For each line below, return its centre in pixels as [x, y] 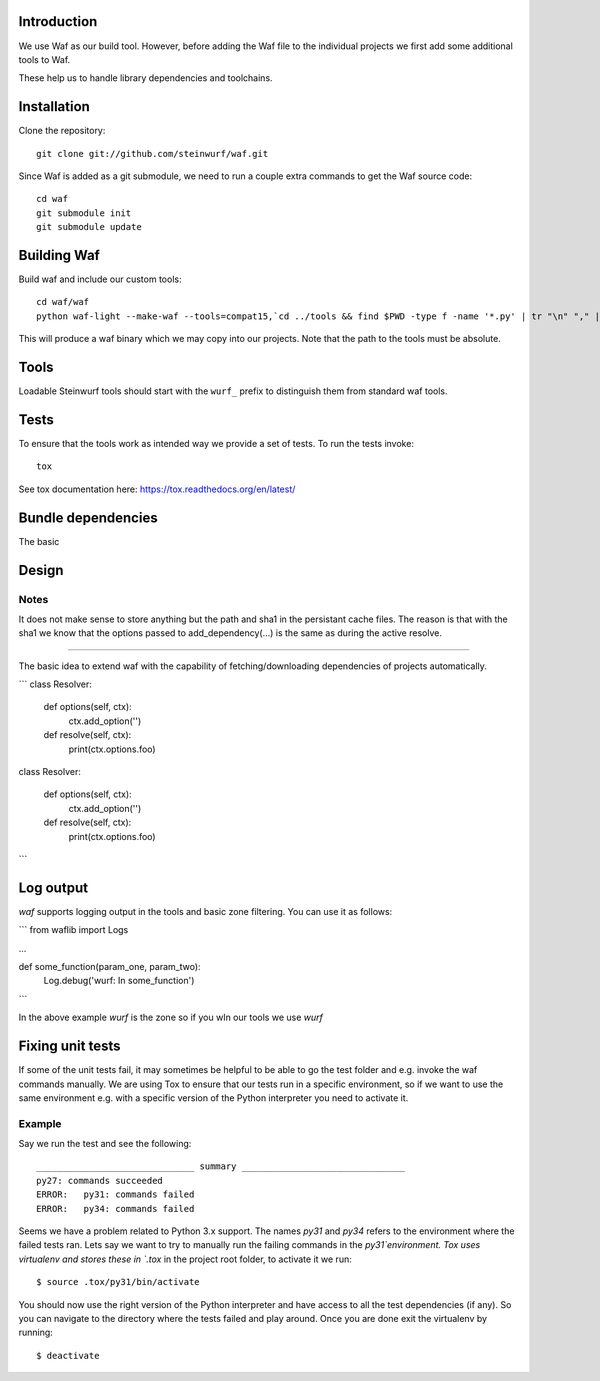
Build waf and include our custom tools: [100, 279]
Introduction [58, 21]
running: [36, 1332]
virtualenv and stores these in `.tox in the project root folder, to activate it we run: [185, 1259]
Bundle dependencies [88, 517]
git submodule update [89, 227]
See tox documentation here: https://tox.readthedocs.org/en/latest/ [157, 489]
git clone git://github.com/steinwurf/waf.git [152, 153]
